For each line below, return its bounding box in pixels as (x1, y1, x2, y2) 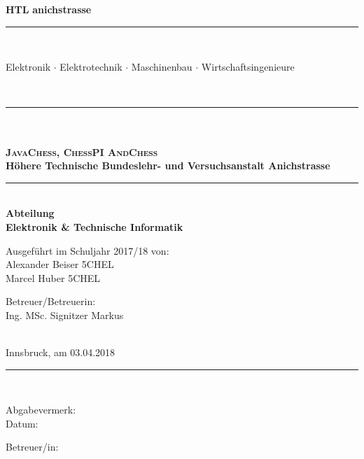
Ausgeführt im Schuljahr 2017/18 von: (6, 243, 169, 257)
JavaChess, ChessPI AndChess (6, 144, 158, 159)
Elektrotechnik (59, 59, 122, 74)
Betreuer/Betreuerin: (6, 294, 96, 309)
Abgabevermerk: (6, 402, 76, 417)
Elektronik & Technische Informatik (6, 219, 183, 234)
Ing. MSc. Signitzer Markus (6, 307, 124, 322)
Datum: (6, 416, 38, 430)
